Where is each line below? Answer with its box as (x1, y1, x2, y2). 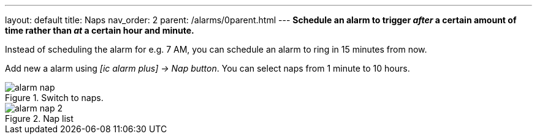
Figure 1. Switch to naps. (5, 92, 104, 103)
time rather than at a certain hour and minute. (5, 25, 194, 36)
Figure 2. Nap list (5, 113, 74, 124)
